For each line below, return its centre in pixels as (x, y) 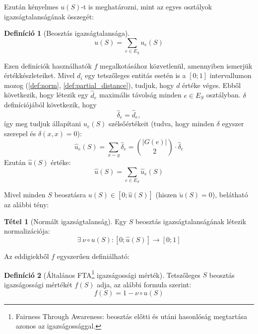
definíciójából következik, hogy (50, 105)
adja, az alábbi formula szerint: (144, 284)
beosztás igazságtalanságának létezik (191, 221)
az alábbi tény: (27, 205)
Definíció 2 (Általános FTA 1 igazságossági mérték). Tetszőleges (102, 274)
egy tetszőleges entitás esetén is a (135, 75)
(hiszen (166, 195)
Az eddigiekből (27, 256)
